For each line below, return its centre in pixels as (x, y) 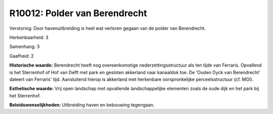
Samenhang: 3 (25, 47)
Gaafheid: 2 (21, 56)
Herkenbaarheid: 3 (29, 37)
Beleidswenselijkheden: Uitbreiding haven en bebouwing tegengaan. (82, 105)
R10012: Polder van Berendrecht (78, 13)
